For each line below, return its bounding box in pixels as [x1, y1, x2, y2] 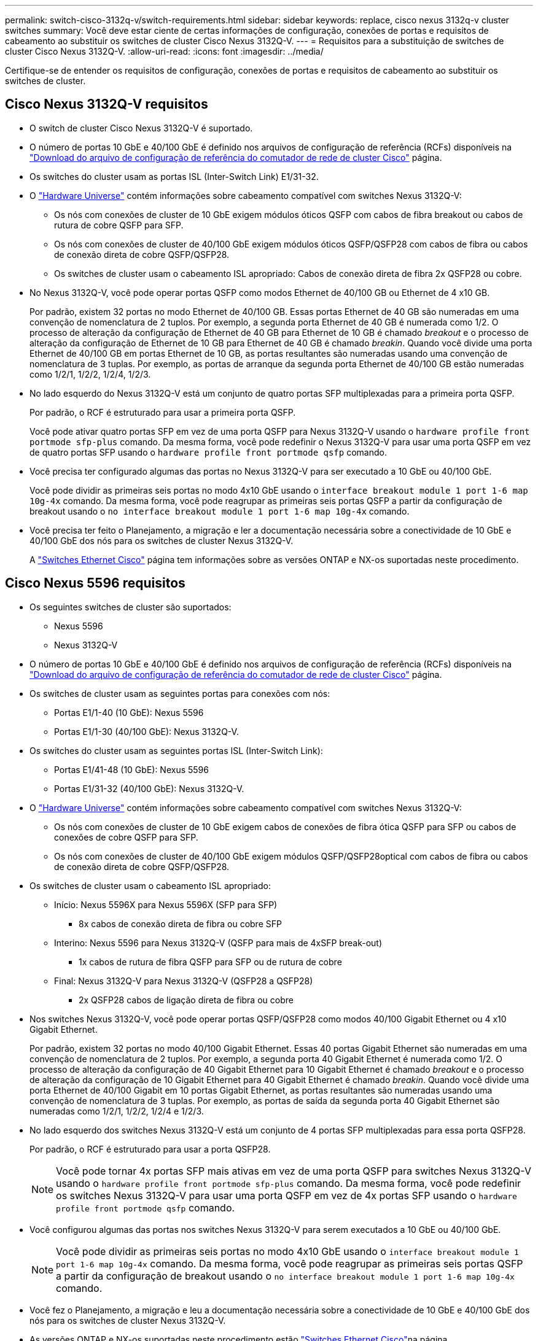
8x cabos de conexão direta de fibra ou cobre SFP [79, 918, 282, 929]
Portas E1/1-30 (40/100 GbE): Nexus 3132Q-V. [54, 726, 239, 737]
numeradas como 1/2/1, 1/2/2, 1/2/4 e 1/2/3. [29, 1105, 204, 1116]
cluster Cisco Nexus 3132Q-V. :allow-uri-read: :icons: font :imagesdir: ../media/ [5, 46, 324, 56]
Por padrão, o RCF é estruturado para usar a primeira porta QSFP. [29, 406, 296, 418]
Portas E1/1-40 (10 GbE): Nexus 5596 [54, 707, 204, 718]
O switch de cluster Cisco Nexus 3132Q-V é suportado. [29, 122, 253, 133]
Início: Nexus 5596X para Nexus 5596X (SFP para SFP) [54, 899, 278, 910]
